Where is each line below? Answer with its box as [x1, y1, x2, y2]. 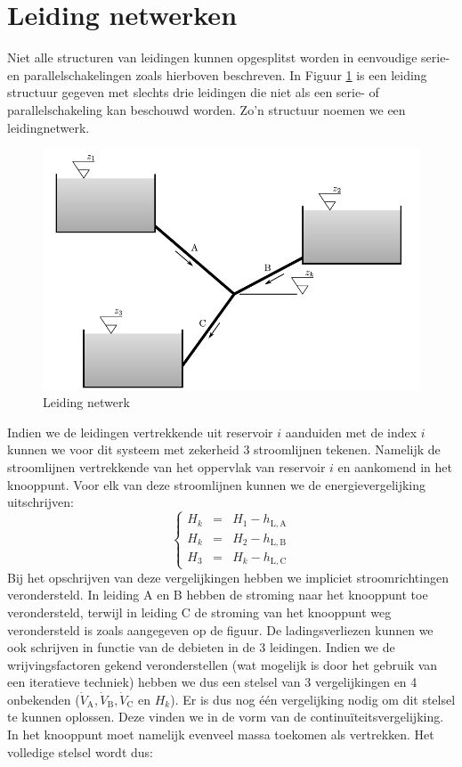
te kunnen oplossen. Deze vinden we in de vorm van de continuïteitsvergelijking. [7, 707, 444, 726]
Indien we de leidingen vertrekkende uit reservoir [7, 422, 273, 441]
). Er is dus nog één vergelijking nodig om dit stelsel [170, 689, 456, 708]
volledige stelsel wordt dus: [7, 742, 153, 761]
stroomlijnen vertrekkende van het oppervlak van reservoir [7, 457, 326, 476]
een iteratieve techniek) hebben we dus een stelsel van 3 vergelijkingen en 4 [7, 673, 417, 691]
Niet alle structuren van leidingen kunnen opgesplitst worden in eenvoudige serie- [7, 48, 450, 67]
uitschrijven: [7, 493, 74, 511]
